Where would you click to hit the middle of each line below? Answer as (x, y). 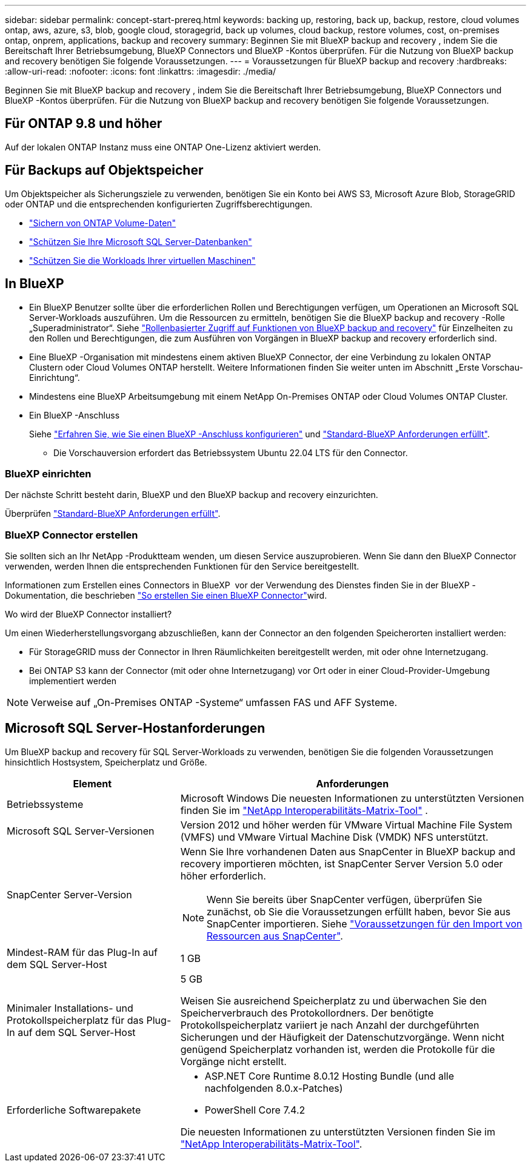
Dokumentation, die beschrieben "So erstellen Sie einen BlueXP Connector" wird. (166, 596)
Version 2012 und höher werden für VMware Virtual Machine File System (346, 825)
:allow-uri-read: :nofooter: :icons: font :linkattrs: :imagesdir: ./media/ (141, 71)
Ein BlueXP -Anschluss (75, 415)
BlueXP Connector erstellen (72, 535)
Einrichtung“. (55, 377)
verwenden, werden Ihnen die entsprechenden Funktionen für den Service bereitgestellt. (182, 567)
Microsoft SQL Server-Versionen (81, 831)
